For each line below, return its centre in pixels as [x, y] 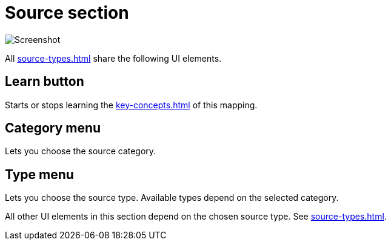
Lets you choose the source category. [81, 151]
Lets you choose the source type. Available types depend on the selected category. [172, 198]
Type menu [39, 174]
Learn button [45, 82]
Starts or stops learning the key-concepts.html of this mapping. [131, 105]
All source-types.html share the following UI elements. [113, 58]
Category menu [53, 128]
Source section [67, 13]
